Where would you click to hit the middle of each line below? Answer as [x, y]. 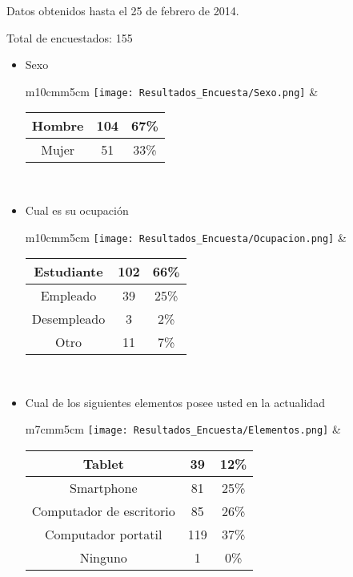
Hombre [58, 126]
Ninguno [103, 558]
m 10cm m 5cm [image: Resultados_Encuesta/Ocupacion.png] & [186, 237]
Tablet [103, 464]
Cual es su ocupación [77, 210]
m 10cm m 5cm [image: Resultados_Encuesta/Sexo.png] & [172, 91]
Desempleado [68, 319]
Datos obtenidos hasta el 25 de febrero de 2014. [123, 10]
